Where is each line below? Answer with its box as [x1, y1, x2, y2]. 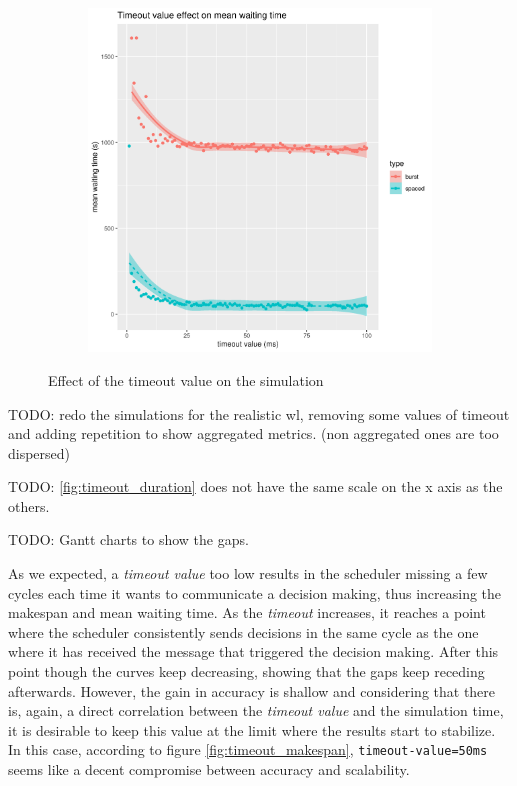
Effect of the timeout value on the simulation [48, 369, 324, 390]
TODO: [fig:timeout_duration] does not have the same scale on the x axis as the [8, 476, 503, 497]
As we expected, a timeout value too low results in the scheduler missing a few [8, 563, 488, 584]
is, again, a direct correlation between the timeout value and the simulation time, [8, 700, 504, 721]
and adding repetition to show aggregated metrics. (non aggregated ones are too [8, 423, 499, 444]
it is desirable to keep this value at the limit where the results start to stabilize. [8, 719, 496, 740]
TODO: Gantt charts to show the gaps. [8, 529, 249, 550]
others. [8, 495, 50, 516]
